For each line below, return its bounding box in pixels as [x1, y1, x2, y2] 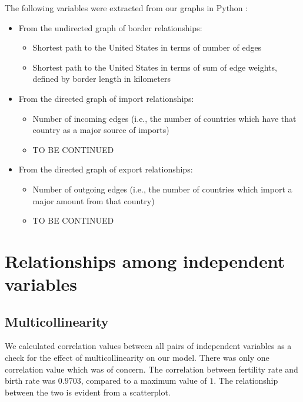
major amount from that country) [32, 194, 155, 207]
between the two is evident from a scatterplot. [5, 386, 171, 398]
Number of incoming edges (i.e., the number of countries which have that [32, 112, 297, 124]
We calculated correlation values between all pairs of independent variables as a [5, 340, 292, 352]
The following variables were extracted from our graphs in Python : [5, 2, 248, 14]
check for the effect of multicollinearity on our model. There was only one [5, 351, 269, 364]
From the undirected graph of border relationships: [18, 21, 202, 34]
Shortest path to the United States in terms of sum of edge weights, [32, 61, 277, 73]
